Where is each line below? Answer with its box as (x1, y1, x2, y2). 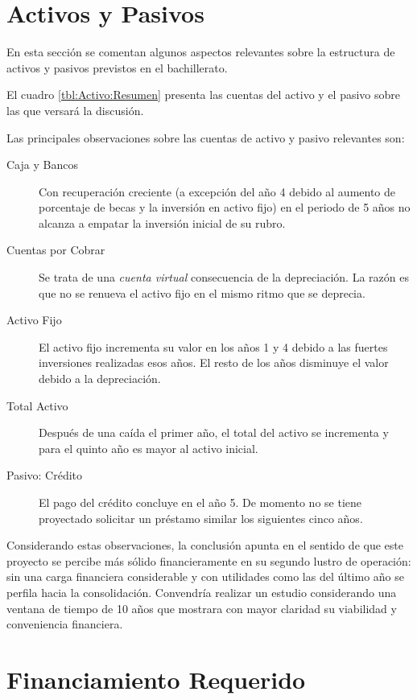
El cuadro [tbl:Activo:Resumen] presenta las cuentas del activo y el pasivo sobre (6, 86, 401, 103)
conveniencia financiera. (6, 616, 123, 632)
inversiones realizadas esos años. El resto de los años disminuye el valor (39, 354, 389, 371)
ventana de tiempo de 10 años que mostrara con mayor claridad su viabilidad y (6, 599, 397, 616)
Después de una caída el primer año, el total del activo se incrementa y (39, 424, 389, 441)
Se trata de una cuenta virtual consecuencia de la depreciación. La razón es (39, 269, 409, 286)
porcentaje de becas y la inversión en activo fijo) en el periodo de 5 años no (39, 199, 411, 216)
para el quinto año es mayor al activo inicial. (39, 439, 258, 456)
